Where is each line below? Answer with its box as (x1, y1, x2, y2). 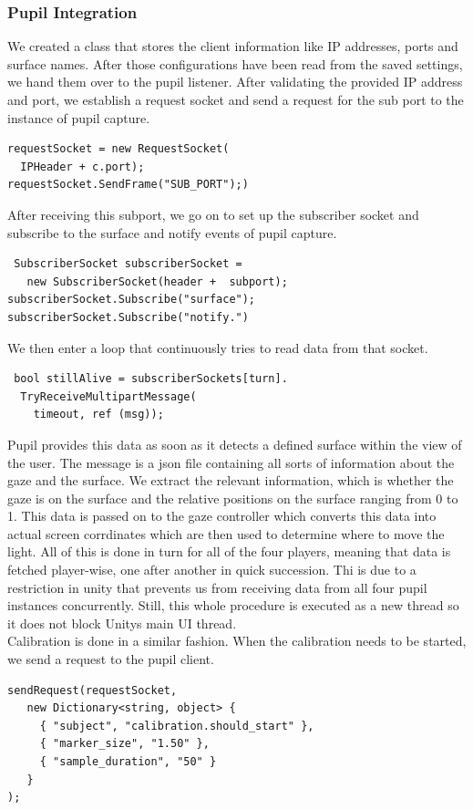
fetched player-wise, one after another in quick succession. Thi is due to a (7, 560, 416, 579)
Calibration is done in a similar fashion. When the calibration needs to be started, (7, 631, 467, 650)
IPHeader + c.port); (20, 160, 145, 173)
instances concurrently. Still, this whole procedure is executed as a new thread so (7, 596, 459, 615)
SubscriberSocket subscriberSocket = (14, 257, 242, 271)
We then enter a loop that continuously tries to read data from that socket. (7, 337, 428, 357)
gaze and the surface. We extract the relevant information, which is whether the (7, 471, 454, 490)
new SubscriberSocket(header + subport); (26, 275, 288, 288)
